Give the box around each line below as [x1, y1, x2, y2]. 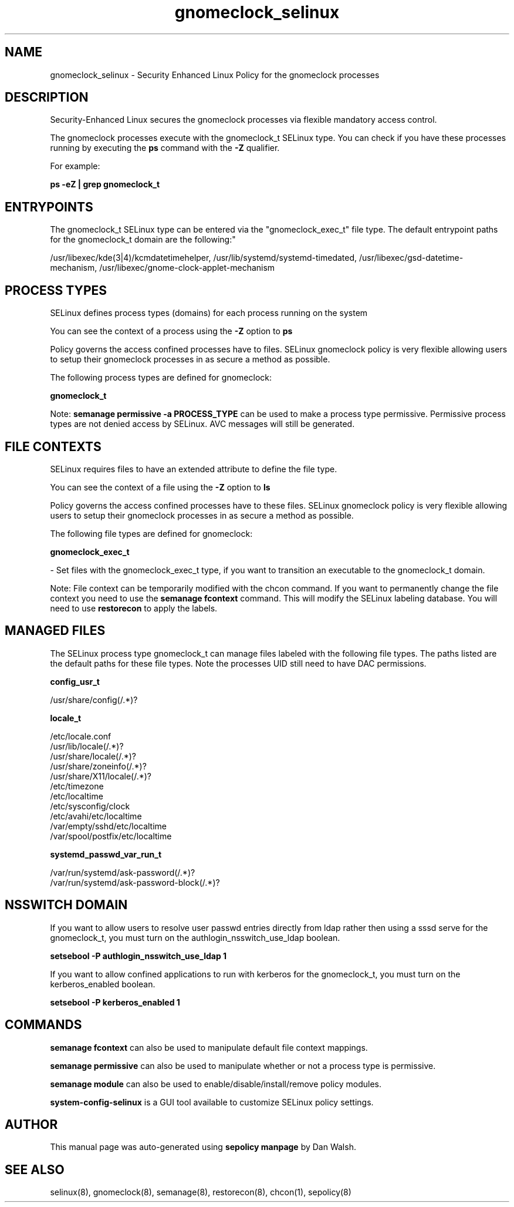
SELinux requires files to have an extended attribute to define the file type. [50, 463, 337, 474]
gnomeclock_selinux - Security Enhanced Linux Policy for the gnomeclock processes [50, 69, 380, 80]
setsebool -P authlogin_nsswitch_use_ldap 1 [50, 950, 227, 961]
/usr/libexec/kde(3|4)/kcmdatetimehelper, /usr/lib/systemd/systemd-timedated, [50, 253, 357, 263]
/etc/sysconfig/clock [50, 801, 130, 811]
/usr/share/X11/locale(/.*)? [50, 771, 151, 781]
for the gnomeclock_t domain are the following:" [50, 234, 236, 245]
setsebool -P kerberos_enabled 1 [50, 997, 180, 1007]
